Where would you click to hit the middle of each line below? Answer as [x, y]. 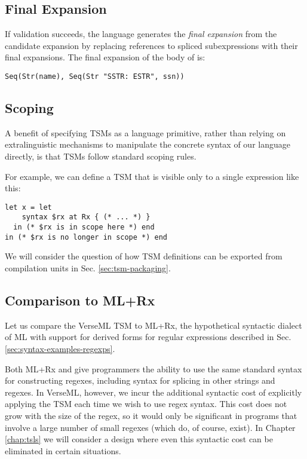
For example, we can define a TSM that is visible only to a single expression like [152, 176]
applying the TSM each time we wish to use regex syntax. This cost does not [146, 404]
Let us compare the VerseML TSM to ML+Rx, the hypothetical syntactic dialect [153, 325]
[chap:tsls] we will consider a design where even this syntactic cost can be [139, 439]
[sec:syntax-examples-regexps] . [60, 349]
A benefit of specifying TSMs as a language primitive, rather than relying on [145, 132]
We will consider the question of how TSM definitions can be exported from [144, 256]
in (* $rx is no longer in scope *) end [86, 237]
